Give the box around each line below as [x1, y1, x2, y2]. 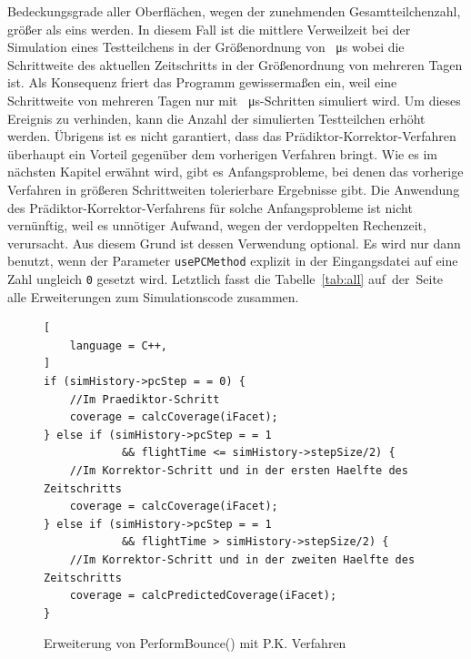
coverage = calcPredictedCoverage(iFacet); [69, 589, 337, 603]
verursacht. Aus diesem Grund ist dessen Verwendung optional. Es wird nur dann [7, 233, 461, 252]
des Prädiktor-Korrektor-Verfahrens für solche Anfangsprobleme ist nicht [7, 198, 413, 217]
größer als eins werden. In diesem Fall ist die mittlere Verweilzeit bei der [7, 19, 411, 38]
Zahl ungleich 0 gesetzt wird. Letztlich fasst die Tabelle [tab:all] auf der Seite [7, 269, 444, 288]
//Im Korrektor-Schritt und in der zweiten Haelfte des [69, 553, 416, 566]
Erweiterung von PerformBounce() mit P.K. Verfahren [44, 634, 346, 653]
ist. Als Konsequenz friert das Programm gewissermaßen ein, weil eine [7, 73, 397, 92]
